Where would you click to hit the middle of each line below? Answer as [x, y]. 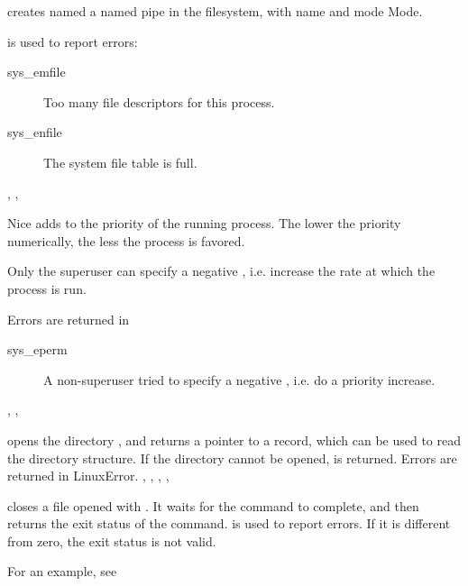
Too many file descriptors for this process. [159, 101]
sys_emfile [37, 72]
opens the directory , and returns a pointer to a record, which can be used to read [234, 439]
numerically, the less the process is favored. [126, 240]
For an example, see [62, 571]
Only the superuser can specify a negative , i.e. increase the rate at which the [221, 271]
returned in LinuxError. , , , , [88, 476]
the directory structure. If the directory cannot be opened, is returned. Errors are [232, 458]
